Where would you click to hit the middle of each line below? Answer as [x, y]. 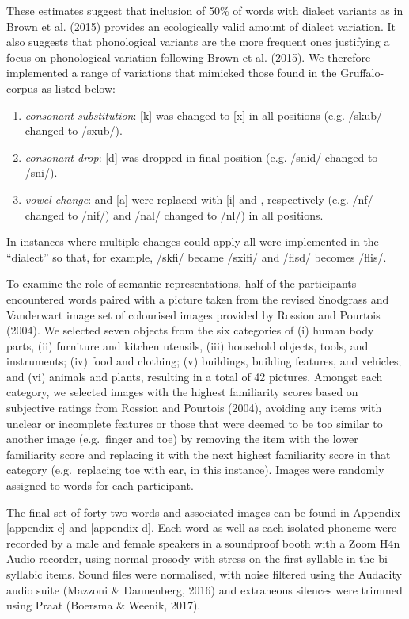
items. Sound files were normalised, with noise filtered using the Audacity [224, 574]
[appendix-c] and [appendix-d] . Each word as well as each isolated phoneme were [202, 527]
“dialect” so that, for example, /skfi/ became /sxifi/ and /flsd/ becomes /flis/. [197, 256]
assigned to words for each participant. [100, 485]
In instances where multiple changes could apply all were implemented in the [193, 241]
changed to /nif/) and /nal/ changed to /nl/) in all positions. [174, 214]
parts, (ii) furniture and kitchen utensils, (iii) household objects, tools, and [187, 345]
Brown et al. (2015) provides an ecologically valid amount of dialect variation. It [201, 26]
